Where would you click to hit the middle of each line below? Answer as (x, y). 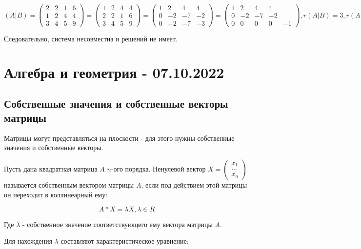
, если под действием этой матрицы (194, 184)
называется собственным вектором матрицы (69, 184)
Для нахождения (28, 240)
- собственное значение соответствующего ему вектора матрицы (117, 224)
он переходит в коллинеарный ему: (56, 194)
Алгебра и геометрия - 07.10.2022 (114, 72)
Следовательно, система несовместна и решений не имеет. (91, 39)
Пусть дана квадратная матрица (51, 168)
